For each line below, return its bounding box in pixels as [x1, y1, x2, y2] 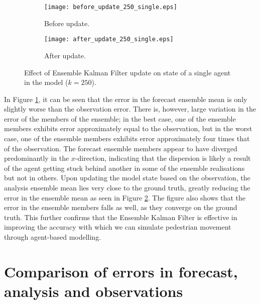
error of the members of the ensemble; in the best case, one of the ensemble [4, 113, 236, 124]
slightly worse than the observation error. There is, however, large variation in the [4, 104, 256, 114]
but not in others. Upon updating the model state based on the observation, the [4, 172, 250, 183]
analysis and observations [4, 280, 183, 301]
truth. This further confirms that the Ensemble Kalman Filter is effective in [4, 212, 237, 222]
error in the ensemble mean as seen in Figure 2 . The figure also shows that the [4, 192, 246, 202]
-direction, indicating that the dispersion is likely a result [75, 153, 251, 163]
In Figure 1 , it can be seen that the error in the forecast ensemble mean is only [4, 93, 247, 104]
